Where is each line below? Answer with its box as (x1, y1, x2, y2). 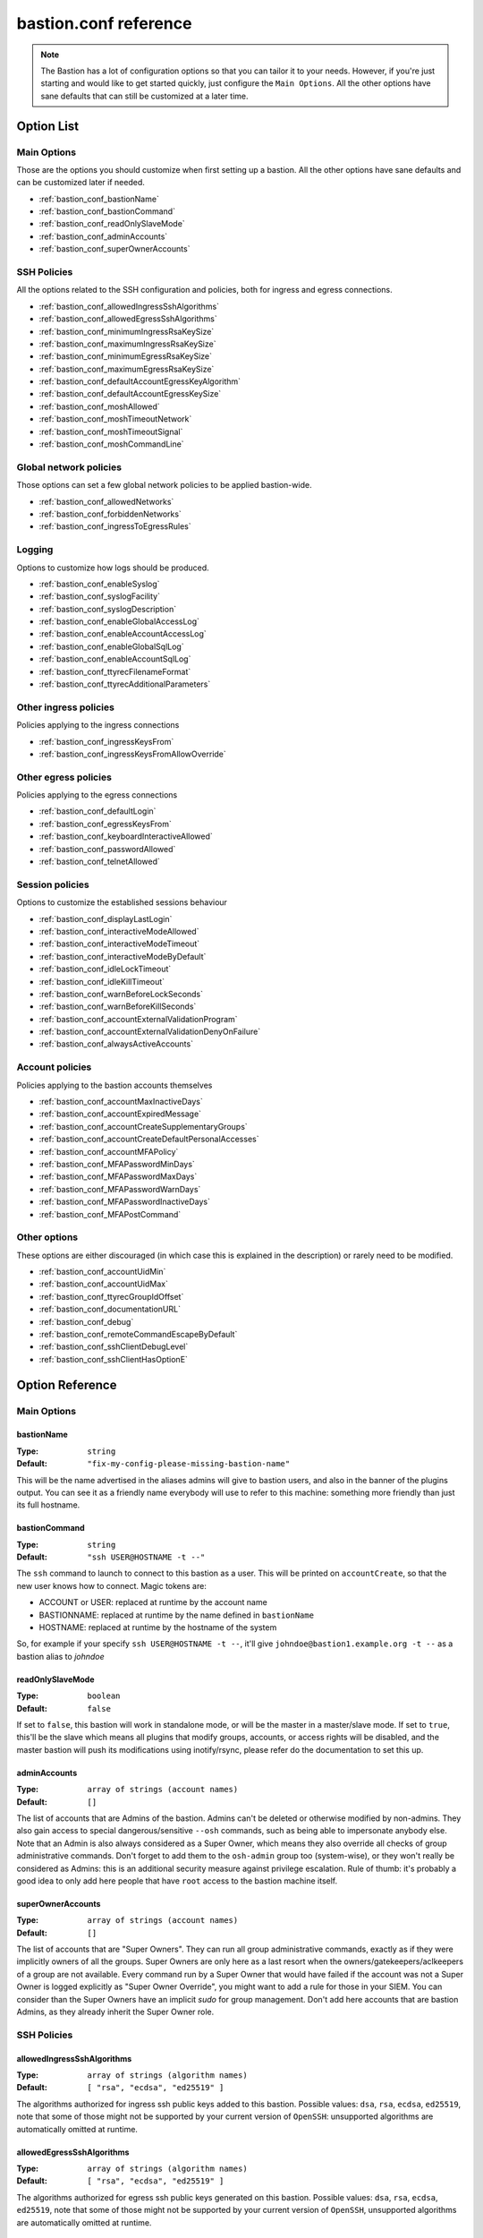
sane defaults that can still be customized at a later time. (40, 90, 250, 101)
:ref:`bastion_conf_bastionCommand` (38, 206, 176, 217)
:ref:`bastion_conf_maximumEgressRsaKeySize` (38, 363, 215, 374)
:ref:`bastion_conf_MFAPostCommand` (38, 1209, 182, 1219)
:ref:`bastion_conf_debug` (38, 1316, 134, 1327)
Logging (16, 543, 54, 556)
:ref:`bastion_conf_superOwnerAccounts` (38, 243, 191, 254)
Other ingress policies (16, 701, 115, 713)
